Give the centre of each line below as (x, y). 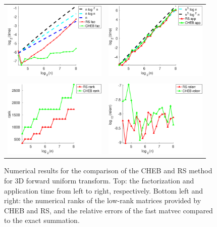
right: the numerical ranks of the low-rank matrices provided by (103, 200)
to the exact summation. (42, 220)
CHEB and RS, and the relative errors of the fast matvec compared (108, 210)
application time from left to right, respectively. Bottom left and (103, 190)
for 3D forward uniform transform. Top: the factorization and (99, 180)
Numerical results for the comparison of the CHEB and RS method (108, 171)
